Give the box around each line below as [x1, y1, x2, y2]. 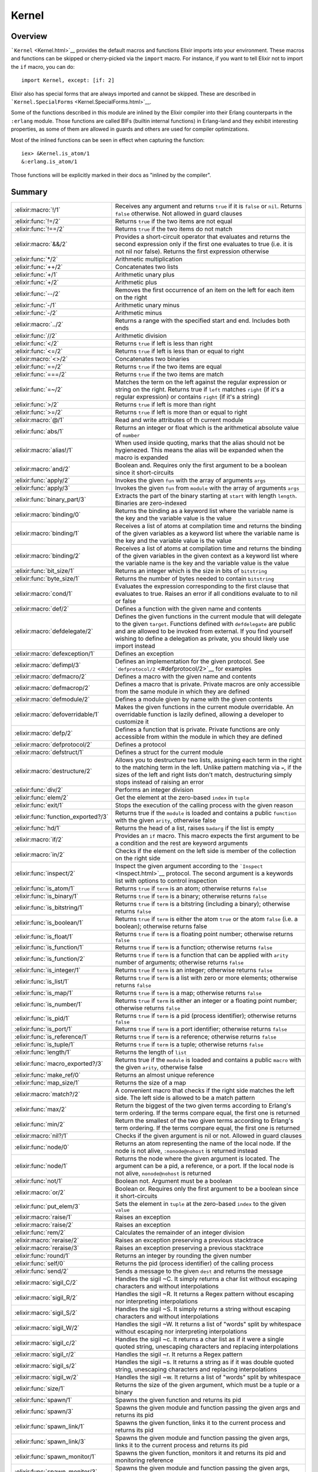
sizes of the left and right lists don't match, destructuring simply [115, 770, 293, 778]
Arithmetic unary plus [115, 270, 175, 279]
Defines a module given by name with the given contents [115, 695, 273, 703]
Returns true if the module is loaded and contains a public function [115, 808, 297, 817]
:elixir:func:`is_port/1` [14, 1025, 73, 1033]
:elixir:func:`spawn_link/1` [14, 1422, 85, 1430]
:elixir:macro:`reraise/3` [14, 1244, 79, 1252]
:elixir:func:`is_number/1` [14, 1000, 82, 1008]
